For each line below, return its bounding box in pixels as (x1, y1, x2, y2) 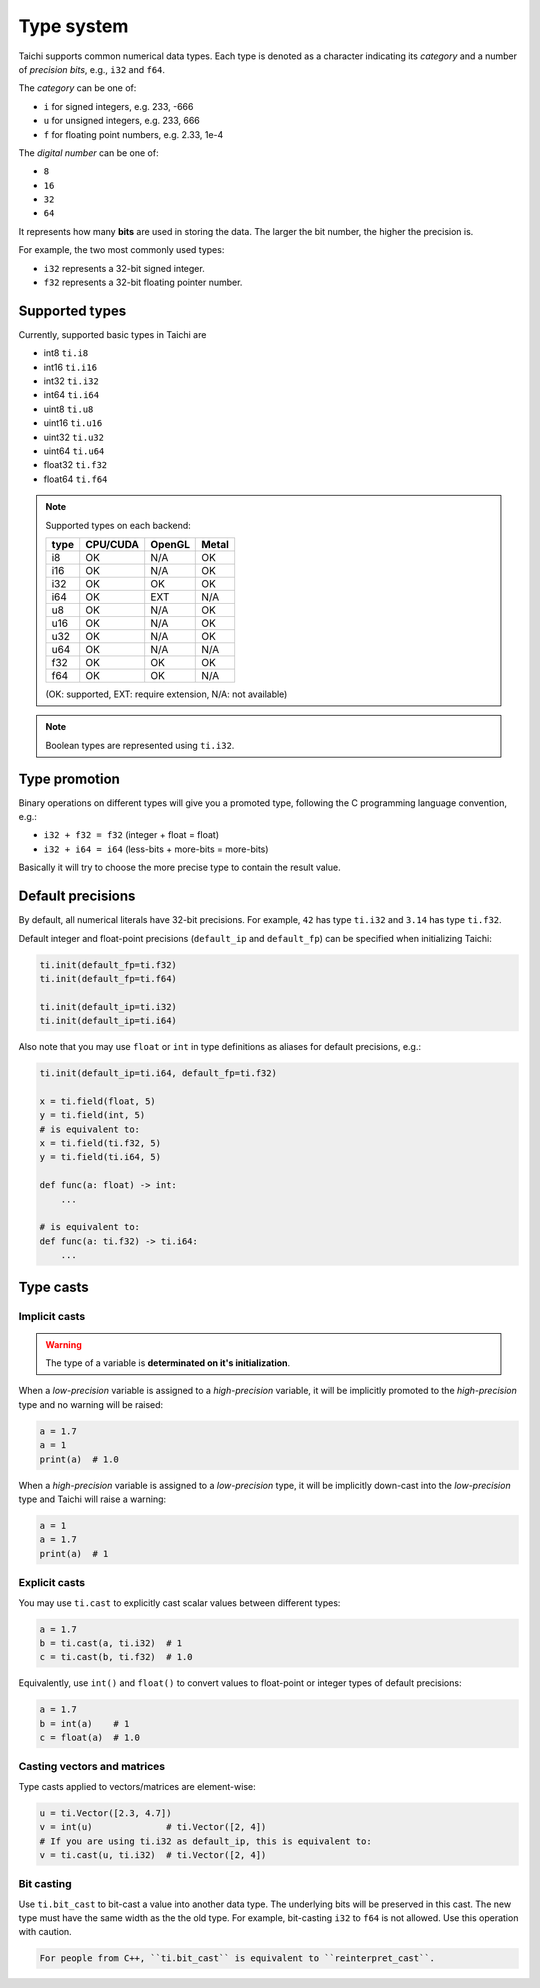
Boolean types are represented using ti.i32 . (45, 739, 235, 751)
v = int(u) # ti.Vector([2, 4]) (39, 1821, 267, 1833)
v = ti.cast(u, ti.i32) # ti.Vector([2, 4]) (39, 1849, 267, 1860)
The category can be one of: (18, 82, 137, 94)
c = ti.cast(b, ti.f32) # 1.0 (39, 1651, 194, 1663)
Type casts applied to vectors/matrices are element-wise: (18, 1780, 256, 1792)
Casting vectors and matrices (18, 1760, 166, 1774)
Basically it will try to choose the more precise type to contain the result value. (18, 861, 341, 874)
